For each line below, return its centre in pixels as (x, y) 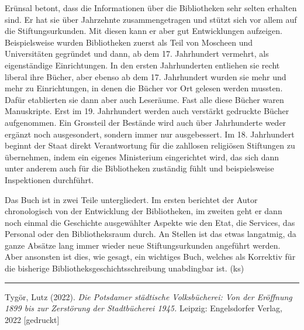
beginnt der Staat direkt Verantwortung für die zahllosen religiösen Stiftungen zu (150, 145)
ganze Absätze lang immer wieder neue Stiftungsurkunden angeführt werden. (143, 245)
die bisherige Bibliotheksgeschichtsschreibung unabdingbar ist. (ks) (125, 268)
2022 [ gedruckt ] (32, 319)
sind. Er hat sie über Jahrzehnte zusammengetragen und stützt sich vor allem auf (151, 19)
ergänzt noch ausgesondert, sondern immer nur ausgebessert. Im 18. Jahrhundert (150, 134)
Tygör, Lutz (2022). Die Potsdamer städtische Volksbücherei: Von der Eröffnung (148, 296)
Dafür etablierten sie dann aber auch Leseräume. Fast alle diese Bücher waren (144, 99)
